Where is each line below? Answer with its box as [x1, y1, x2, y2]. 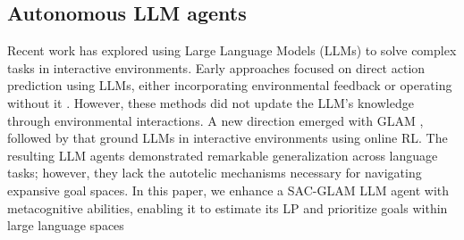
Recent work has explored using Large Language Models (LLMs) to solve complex [7, 41, 457, 60]
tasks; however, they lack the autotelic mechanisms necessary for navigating [7, 163, 422, 182]
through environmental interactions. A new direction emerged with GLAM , [7, 111, 424, 129]
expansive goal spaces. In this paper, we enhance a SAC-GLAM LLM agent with [7, 180, 450, 199]
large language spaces [7, 216, 124, 235]
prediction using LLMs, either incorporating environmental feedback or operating [7, 76, 452, 95]
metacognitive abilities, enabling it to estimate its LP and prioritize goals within [7, 198, 448, 217]
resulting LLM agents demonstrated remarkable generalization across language [7, 145, 438, 164]
